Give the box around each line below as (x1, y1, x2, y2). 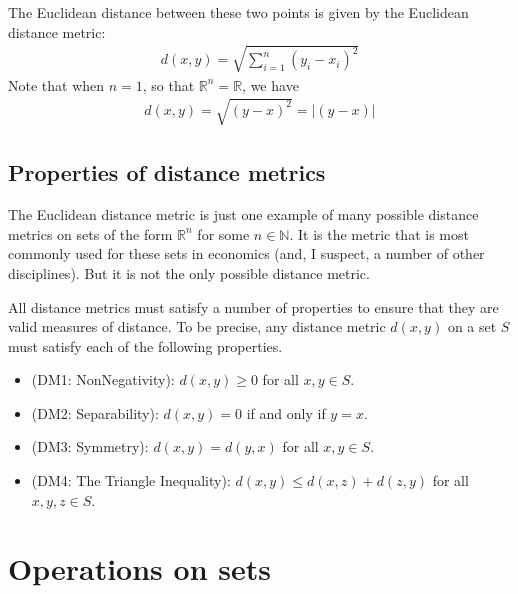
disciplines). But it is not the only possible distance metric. (8, 262, 370, 283)
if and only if (246, 402, 326, 423)
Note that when (8, 74, 105, 95)
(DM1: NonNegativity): (31, 369, 175, 390)
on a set (447, 316, 497, 337)
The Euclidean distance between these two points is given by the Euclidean (8, 2, 469, 22)
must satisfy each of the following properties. (8, 335, 283, 356)
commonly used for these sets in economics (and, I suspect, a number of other (8, 243, 485, 264)
